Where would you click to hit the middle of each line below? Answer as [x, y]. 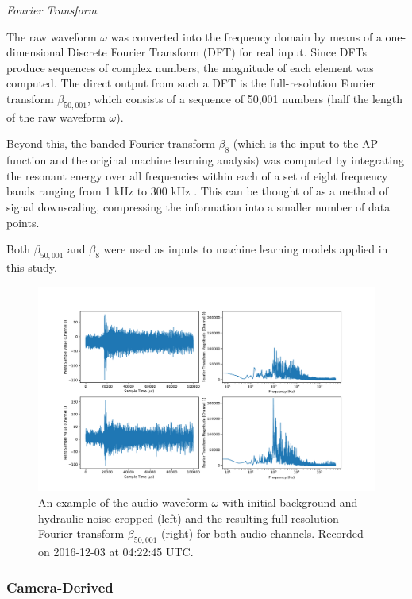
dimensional [35, 52]
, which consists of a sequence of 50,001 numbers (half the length [245, 98]
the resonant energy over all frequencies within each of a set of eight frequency [197, 175]
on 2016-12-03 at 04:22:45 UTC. [116, 552]
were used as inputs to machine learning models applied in [246, 249]
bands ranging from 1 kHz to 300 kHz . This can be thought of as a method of [197, 191]
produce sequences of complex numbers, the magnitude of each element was [190, 67]
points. [23, 222]
